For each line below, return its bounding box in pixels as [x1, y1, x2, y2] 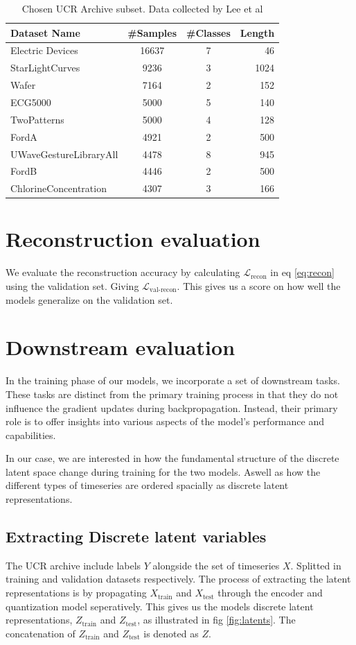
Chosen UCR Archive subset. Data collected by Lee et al [21, 1, 263, 15]
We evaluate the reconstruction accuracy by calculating [6, 265, 240, 279]
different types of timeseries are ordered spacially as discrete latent [6, 478, 289, 492]
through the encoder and [217, 585, 323, 600]
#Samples [127, 25, 177, 40]
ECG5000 [10, 94, 51, 109]
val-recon [149, 286, 177, 294]
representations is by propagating [6, 585, 147, 600]
